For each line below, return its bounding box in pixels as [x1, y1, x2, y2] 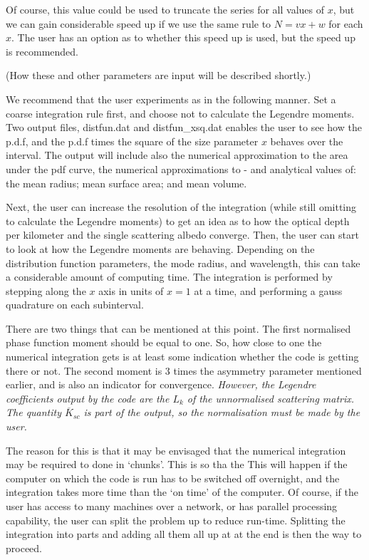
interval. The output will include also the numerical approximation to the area [6, 147, 348, 162]
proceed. [6, 540, 42, 555]
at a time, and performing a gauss [194, 283, 343, 298]
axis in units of [98, 283, 164, 298]
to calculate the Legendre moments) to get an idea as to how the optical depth [6, 213, 350, 228]
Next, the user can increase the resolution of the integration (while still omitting [6, 199, 357, 214]
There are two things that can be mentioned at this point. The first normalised [6, 321, 351, 336]
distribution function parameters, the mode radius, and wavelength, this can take [6, 255, 360, 270]
